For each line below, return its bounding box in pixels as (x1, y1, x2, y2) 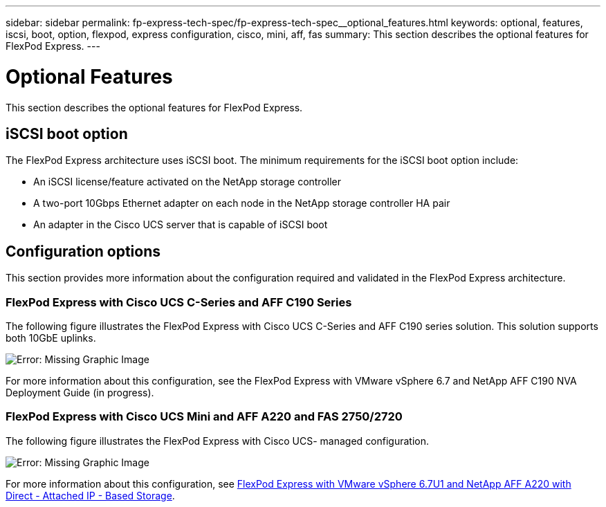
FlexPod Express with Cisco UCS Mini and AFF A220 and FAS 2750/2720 (6, 409, 403, 424)
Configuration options (6, 242, 161, 260)
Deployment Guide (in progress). (6, 386, 154, 398)
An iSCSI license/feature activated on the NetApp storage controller (33, 176, 342, 188)
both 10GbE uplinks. (6, 331, 96, 344)
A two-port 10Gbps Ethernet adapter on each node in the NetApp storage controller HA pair (33, 197, 450, 210)
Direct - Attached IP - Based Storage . (6, 489, 175, 501)
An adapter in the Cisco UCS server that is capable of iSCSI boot (33, 219, 328, 231)
